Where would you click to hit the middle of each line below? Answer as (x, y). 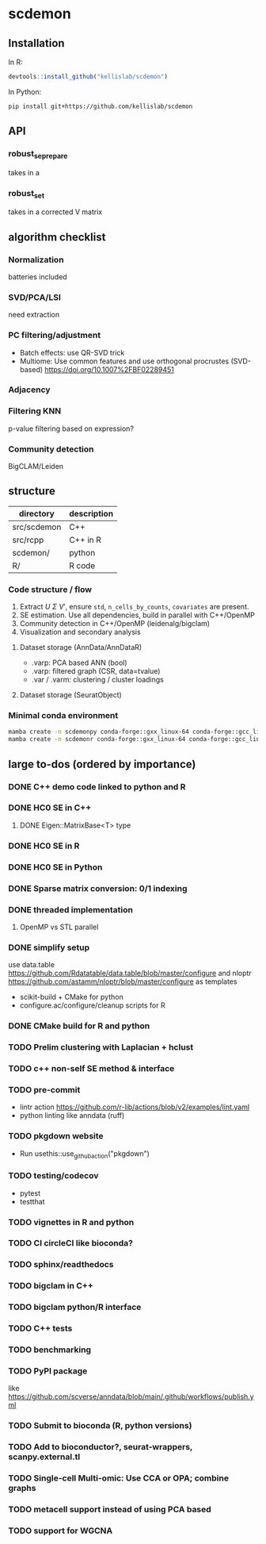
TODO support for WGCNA (61, 1531)
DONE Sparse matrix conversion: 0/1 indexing (98, 888)
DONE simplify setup (49, 947)
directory (37, 513)
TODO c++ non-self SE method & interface (91, 1068)
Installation (36, 43)
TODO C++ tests (40, 1328)
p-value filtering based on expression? (71, 428)
